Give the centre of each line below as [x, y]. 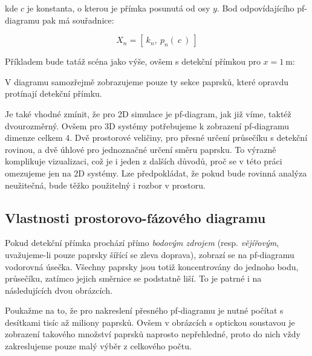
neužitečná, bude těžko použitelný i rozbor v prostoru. [105, 185]
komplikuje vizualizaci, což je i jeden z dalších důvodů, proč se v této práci [144, 161]
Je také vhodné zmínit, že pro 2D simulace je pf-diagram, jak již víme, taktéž [148, 113]
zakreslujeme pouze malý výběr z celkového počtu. [98, 346]
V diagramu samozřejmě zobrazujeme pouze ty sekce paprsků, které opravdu [147, 81]
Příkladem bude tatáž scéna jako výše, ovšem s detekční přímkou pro [133, 61]
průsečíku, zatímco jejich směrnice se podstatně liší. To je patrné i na [133, 278]
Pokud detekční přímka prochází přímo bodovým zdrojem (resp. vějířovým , [142, 243]
